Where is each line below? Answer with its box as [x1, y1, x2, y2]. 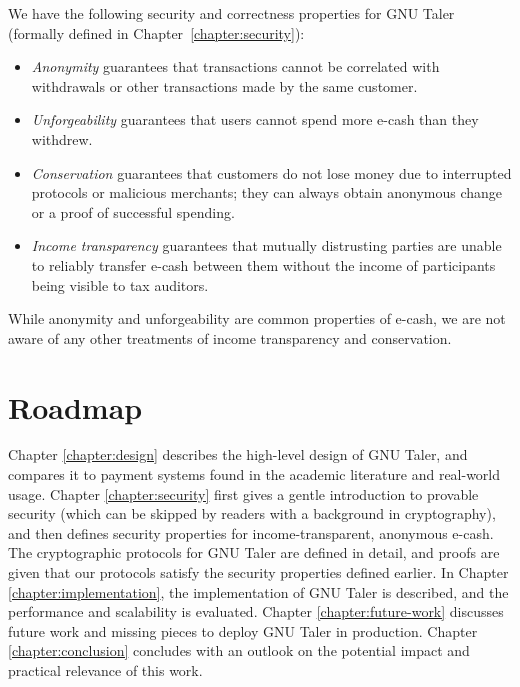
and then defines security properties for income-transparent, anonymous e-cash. [8, 522, 494, 543]
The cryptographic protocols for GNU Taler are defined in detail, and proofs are [8, 542, 500, 563]
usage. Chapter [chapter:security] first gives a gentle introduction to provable [8, 483, 479, 504]
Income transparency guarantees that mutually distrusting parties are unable [31, 235, 502, 256]
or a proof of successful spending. [31, 201, 235, 222]
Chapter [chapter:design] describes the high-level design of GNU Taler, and [8, 444, 468, 465]
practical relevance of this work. [8, 659, 203, 680]
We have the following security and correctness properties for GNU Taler [8, 3, 455, 23]
